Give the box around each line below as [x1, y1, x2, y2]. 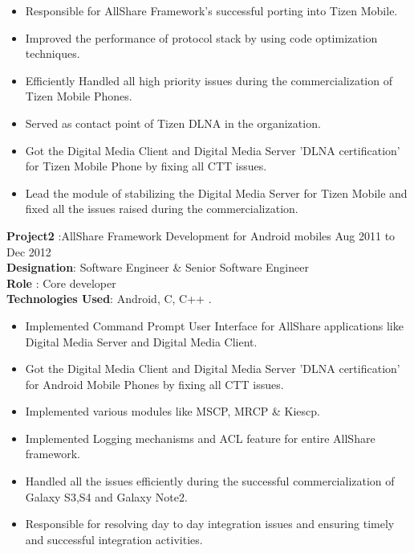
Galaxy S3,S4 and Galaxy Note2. [25, 488, 188, 505]
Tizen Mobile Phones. [25, 88, 132, 104]
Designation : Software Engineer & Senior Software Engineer [6, 259, 309, 276]
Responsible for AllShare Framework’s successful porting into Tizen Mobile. [25, 2, 398, 18]
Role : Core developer [6, 274, 116, 291]
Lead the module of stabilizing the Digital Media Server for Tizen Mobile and [25, 184, 408, 201]
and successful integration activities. [25, 530, 203, 547]
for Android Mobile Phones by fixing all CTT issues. [25, 375, 284, 392]
